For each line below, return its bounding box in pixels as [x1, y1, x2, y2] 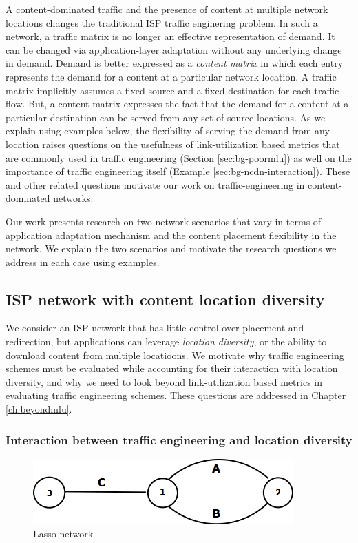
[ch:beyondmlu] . [6, 402, 72, 416]
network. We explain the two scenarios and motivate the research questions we [6, 241, 337, 256]
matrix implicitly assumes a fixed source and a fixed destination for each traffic [6, 83, 339, 97]
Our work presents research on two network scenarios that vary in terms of [6, 214, 322, 228]
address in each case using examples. [6, 254, 160, 269]
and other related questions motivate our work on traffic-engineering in [6, 177, 305, 192]
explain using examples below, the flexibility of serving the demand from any [6, 123, 330, 138]
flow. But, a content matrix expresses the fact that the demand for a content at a [6, 96, 349, 111]
